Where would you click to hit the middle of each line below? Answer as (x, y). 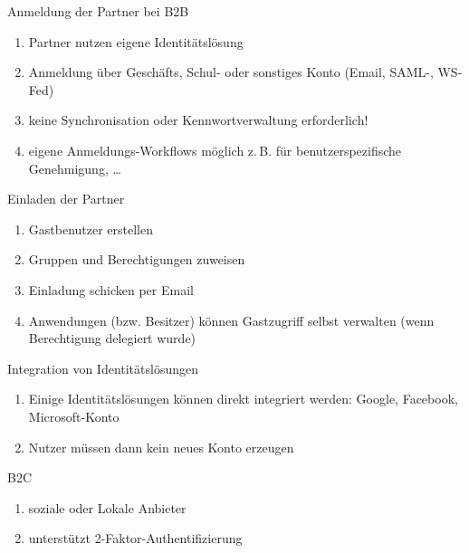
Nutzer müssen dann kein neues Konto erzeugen (161, 447)
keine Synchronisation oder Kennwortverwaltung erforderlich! (198, 120)
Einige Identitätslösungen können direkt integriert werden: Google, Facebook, (243, 399)
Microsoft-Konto (74, 416)
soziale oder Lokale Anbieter (107, 507)
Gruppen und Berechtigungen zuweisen (137, 259)
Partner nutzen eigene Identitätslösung (136, 41)
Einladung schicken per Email (111, 289)
